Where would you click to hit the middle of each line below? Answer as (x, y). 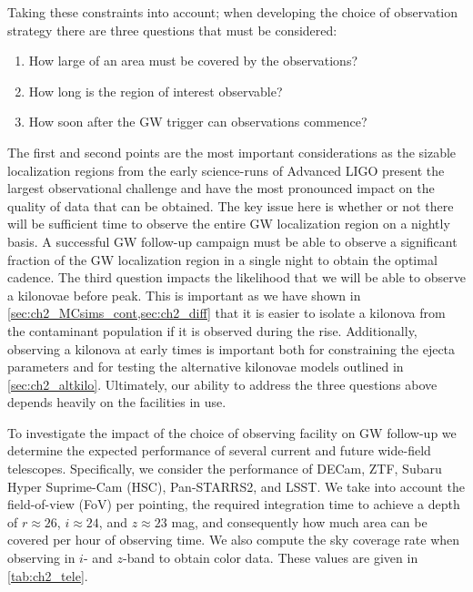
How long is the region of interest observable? (156, 91)
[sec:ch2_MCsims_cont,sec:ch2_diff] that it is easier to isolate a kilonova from (226, 313)
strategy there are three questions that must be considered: (172, 30)
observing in (41, 558)
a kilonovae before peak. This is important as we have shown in (184, 295)
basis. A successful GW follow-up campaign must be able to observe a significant (232, 241)
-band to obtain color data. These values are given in (271, 558)
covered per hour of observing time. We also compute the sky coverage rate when (234, 540)
